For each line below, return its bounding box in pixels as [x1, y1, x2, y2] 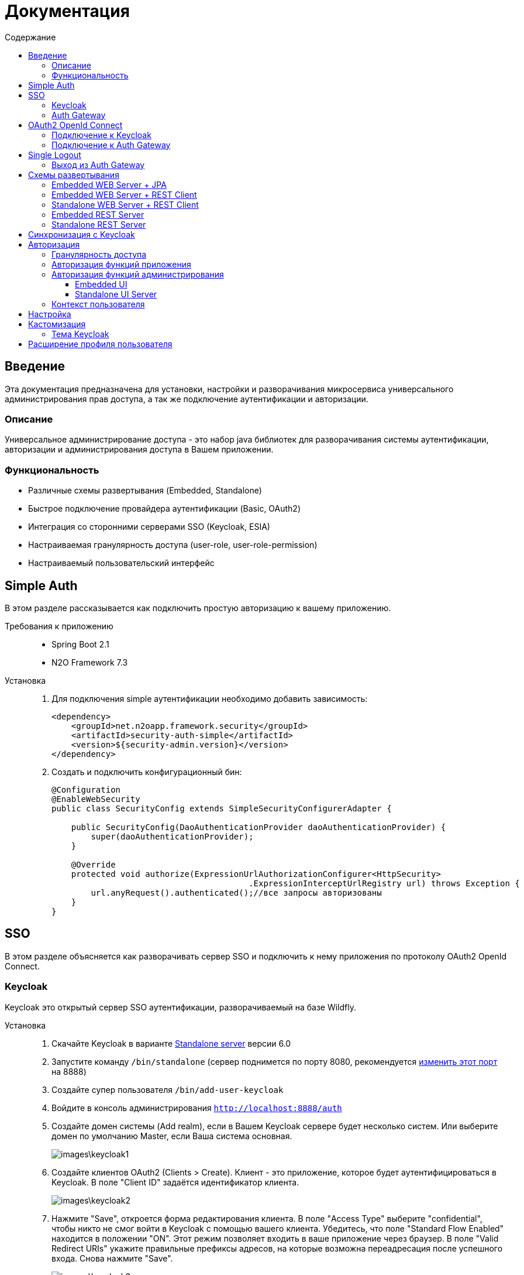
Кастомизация [28, 318, 86, 329]
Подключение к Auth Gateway [51, 139, 171, 150]
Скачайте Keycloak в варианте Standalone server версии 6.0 [51, 1038, 291, 1048]
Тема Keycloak [51, 328, 109, 339]
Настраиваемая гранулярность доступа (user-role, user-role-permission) [28, 540, 318, 550]
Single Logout [28, 149, 81, 160]
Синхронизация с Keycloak [28, 229, 135, 239]
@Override [71, 859, 116, 869]
